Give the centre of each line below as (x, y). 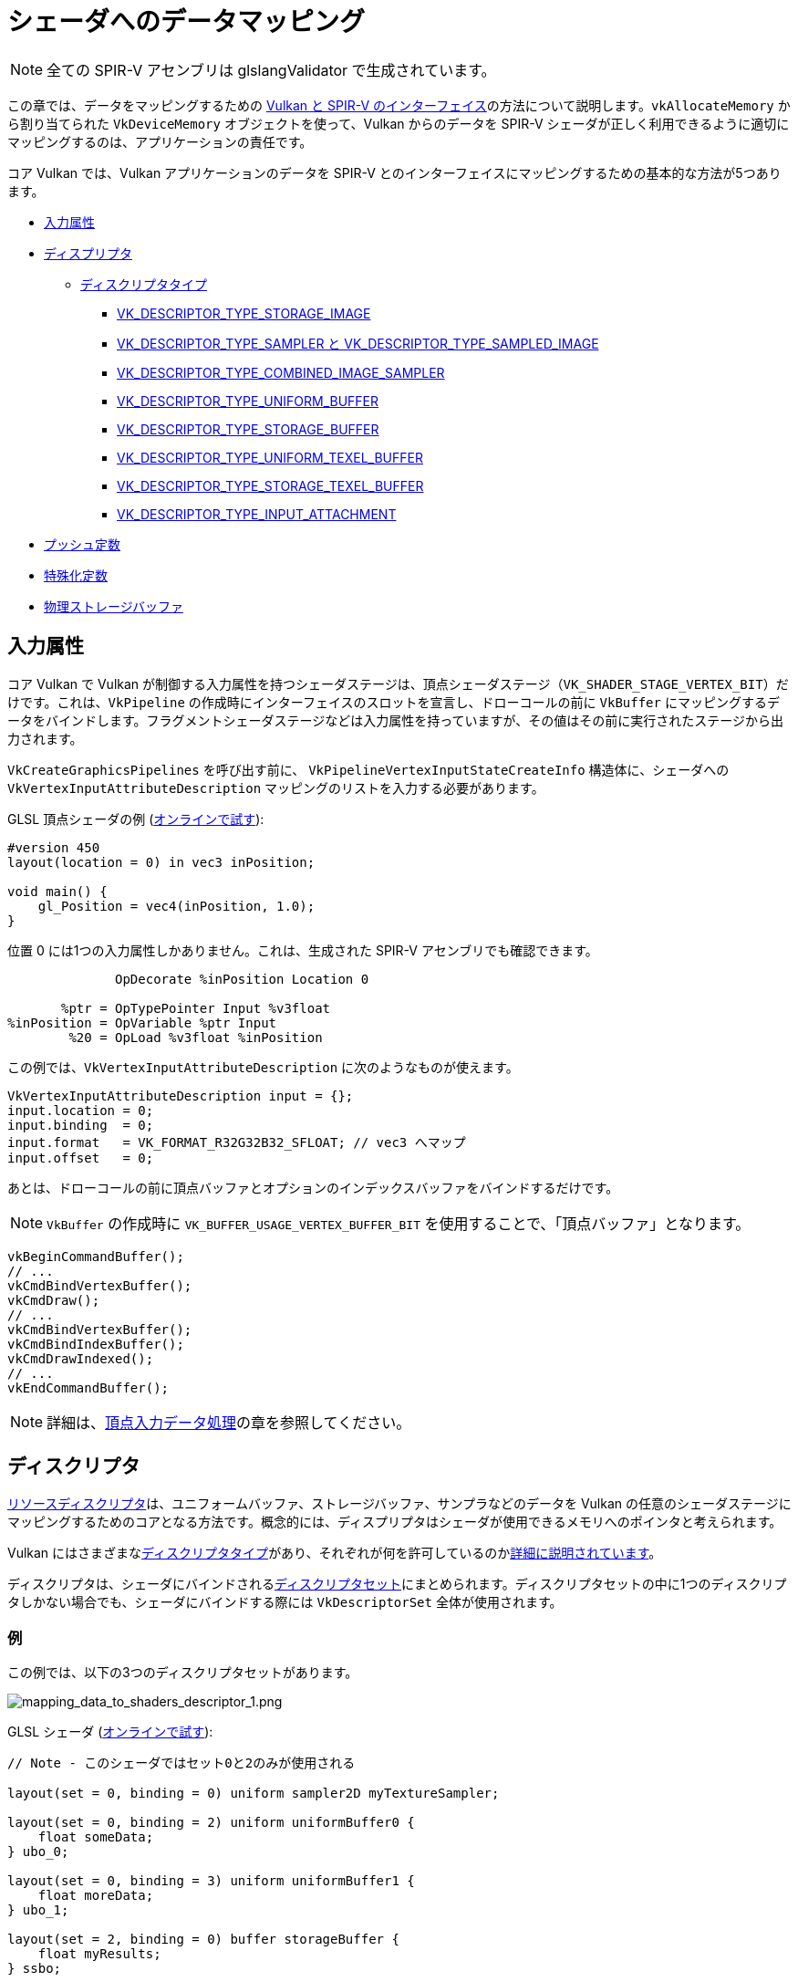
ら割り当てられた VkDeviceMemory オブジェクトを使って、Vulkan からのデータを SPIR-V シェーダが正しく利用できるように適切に (399, 123)
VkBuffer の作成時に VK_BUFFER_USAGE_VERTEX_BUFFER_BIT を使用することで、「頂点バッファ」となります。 (399, 1223)
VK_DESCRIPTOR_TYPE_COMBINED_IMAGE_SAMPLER (281, 372)
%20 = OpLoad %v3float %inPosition (196, 1037)
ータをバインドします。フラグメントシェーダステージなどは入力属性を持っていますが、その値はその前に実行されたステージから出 (396, 720)
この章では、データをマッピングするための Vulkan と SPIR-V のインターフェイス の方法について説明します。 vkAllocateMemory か (399, 105)
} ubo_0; (38, 1852)
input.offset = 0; (81, 1158)
